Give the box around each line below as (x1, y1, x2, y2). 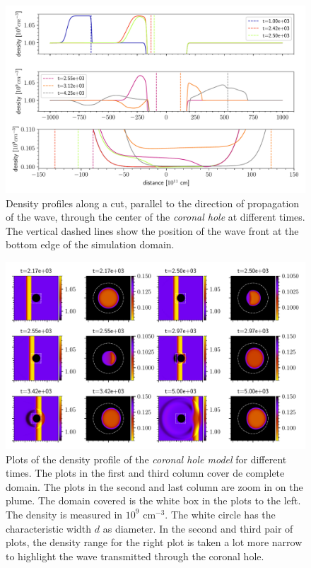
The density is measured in (6, 506, 123, 521)
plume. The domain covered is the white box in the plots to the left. (6, 493, 301, 508)
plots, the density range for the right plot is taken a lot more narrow (6, 535, 303, 550)
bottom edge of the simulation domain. (6, 237, 175, 252)
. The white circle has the (165, 506, 276, 521)
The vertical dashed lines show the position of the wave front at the (6, 223, 299, 238)
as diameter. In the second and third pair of (102, 521, 293, 535)
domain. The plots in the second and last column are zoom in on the (6, 479, 303, 494)
